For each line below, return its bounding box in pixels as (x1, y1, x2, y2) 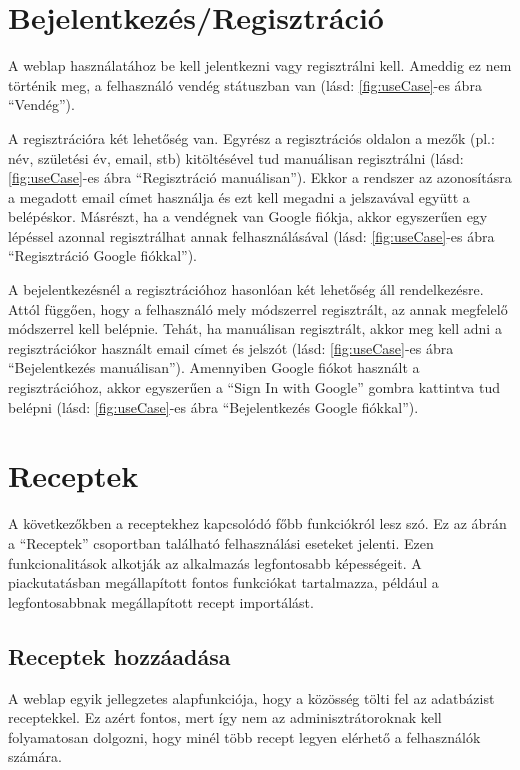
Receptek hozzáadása (8, 640, 231, 671)
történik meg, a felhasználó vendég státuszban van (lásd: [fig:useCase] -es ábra (8, 74, 482, 95)
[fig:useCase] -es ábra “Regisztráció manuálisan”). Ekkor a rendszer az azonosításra (8, 167, 512, 188)
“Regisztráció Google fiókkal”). (8, 245, 198, 266)
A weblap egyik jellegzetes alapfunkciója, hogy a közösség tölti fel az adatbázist (8, 687, 495, 708)
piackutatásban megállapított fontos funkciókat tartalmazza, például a (8, 572, 439, 593)
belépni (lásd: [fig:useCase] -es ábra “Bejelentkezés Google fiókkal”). (8, 396, 419, 417)
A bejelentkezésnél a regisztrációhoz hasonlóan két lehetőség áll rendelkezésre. (8, 279, 484, 300)
